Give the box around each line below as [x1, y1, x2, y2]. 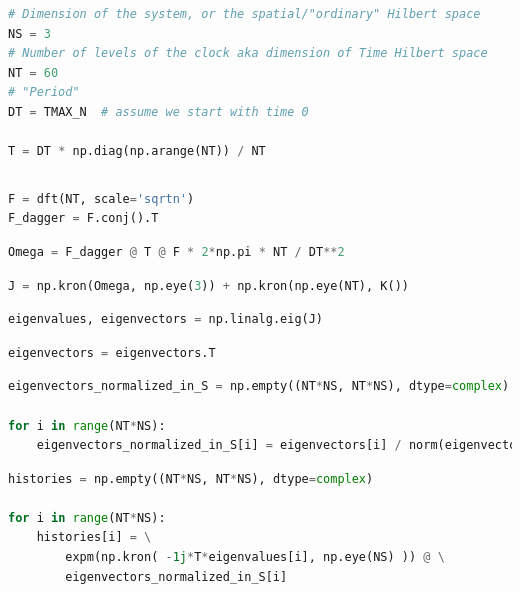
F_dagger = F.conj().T [8, 211, 159, 226]
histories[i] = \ [36, 530, 152, 545]
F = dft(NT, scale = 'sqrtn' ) [8, 191, 195, 206]
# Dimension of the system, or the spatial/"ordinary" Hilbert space [8, 7, 481, 21]
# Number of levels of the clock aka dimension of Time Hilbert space [8, 46, 488, 61]
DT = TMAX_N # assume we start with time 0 [8, 104, 309, 119]
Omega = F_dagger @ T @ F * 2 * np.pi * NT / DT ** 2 [8, 244, 345, 259]
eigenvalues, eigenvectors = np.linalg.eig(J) [8, 312, 324, 327]
